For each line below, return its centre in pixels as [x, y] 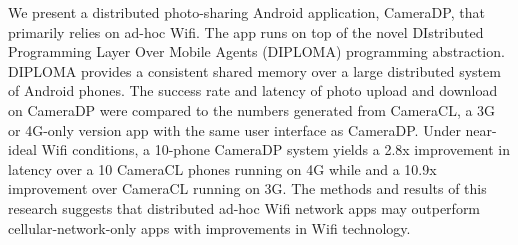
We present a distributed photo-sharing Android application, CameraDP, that [246, 12]
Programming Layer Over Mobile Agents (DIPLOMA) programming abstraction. [256, 51]
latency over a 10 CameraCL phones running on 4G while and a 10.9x [222, 168]
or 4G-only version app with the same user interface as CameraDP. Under [234, 129]
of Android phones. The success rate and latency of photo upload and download [253, 90]
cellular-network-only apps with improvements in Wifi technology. [209, 227]
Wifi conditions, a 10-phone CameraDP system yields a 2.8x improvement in [276, 149]
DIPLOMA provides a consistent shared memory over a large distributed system [254, 70]
